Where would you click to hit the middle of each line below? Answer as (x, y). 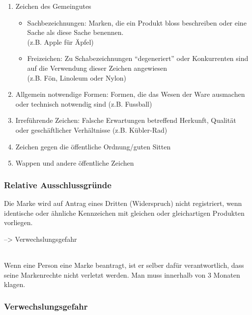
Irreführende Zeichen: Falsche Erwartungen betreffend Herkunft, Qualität (126, 120)
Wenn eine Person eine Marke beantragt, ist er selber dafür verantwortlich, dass (124, 265)
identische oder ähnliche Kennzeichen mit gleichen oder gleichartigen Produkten (124, 213)
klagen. (15, 284)
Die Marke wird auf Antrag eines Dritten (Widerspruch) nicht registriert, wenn (123, 203)
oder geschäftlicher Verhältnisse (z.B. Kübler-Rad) (91, 129)
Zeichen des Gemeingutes (53, 6)
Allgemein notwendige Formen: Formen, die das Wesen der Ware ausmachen (130, 94)
